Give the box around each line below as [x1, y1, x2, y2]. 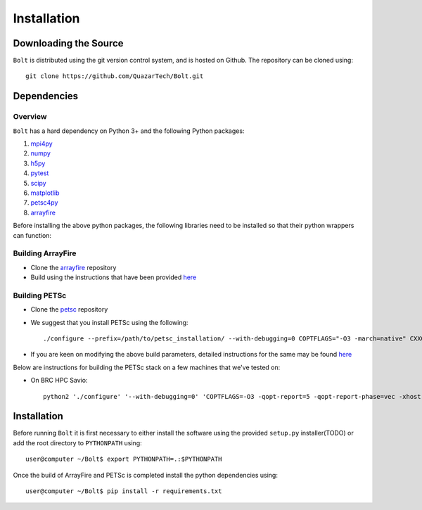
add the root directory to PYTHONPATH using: [13, 438, 142, 447]
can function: [13, 231, 52, 239]
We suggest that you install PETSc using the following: [30, 318, 188, 326]
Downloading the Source [13, 37, 124, 49]
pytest [30, 169, 49, 177]
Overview [13, 112, 47, 122]
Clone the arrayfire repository [30, 263, 117, 272]
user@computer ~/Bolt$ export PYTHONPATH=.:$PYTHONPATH [25, 455, 222, 464]
